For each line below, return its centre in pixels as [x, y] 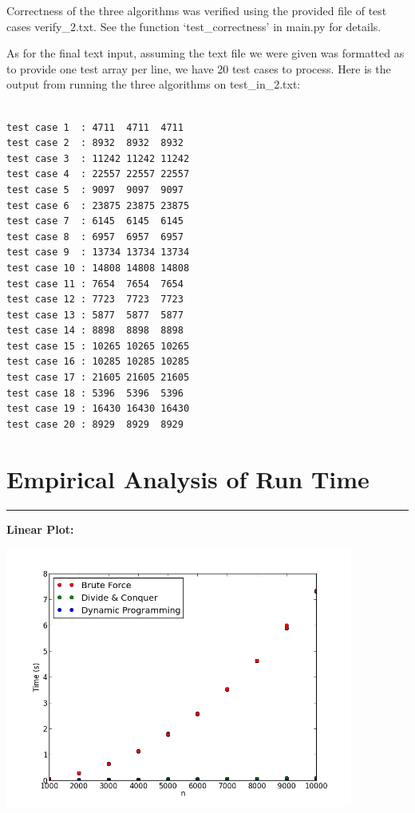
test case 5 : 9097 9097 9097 [95, 189]
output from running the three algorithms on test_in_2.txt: [154, 84]
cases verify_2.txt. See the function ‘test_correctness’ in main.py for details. [194, 26]
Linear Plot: [40, 529]
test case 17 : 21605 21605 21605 [98, 378]
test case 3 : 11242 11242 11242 [98, 158]
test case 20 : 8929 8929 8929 [95, 424]
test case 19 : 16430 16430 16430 [98, 409]
